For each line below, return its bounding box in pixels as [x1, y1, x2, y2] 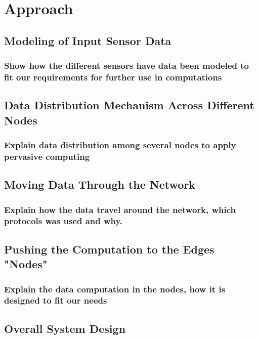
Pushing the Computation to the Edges [4, 241, 214, 257]
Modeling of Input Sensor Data [4, 32, 171, 48]
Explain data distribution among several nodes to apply [4, 139, 236, 151]
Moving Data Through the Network [4, 177, 196, 192]
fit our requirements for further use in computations [4, 71, 222, 83]
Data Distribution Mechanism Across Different [4, 97, 254, 113]
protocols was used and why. [4, 215, 123, 227]
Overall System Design [4, 320, 126, 336]
